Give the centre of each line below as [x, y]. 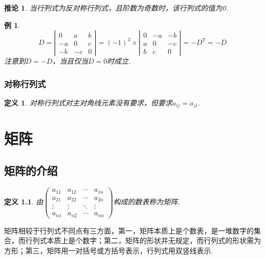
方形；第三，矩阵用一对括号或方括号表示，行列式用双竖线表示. [109, 250]
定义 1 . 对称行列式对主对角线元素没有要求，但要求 [88, 102]
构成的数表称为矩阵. [147, 202]
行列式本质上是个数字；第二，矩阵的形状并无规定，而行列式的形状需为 [143, 240]
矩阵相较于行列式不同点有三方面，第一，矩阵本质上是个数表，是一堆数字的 [129, 230]
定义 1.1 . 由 [24, 202]
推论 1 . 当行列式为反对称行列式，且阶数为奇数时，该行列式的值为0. [116, 8]
